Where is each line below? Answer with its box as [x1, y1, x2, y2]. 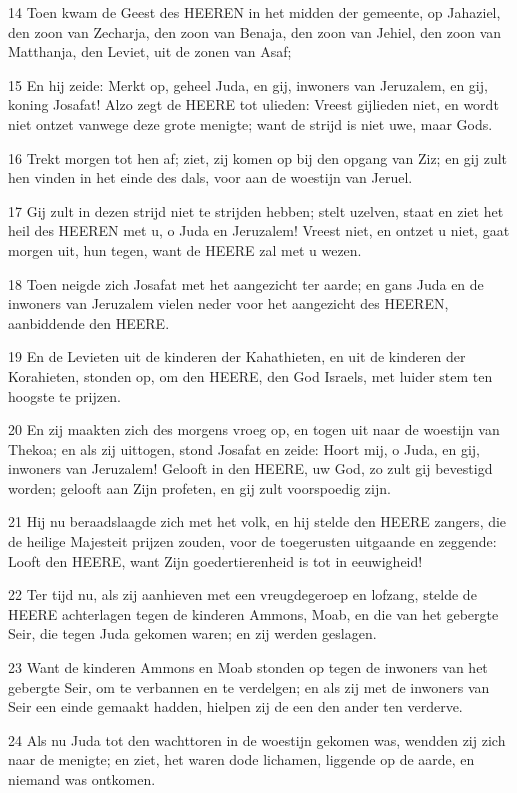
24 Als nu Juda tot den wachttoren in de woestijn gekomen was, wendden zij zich [8, 729, 506, 750]
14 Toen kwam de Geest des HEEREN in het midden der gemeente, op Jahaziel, [8, 2, 501, 22]
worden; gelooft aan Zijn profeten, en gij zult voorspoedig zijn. [8, 477, 391, 498]
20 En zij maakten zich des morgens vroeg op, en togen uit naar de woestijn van [8, 419, 500, 440]
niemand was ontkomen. [8, 769, 156, 789]
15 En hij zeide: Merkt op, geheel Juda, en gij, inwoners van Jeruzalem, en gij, [8, 74, 488, 95]
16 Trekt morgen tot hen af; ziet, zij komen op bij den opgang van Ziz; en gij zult [8, 147, 508, 168]
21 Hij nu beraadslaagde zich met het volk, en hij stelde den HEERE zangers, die [8, 511, 507, 532]
